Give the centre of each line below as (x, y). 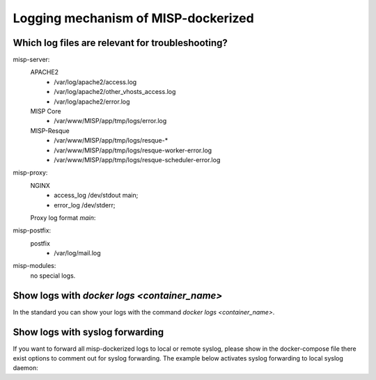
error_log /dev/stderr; (85, 205)
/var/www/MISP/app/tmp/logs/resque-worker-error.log (133, 150)
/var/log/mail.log (77, 253)
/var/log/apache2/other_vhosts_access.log (115, 92)
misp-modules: (34, 266)
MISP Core (46, 111)
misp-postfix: (32, 230)
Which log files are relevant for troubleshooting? (120, 43)
